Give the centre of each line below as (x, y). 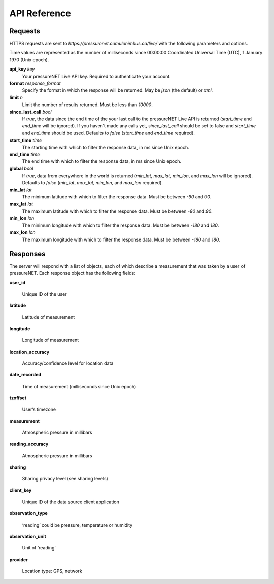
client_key (21, 490)
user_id (18, 283)
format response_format (35, 83)
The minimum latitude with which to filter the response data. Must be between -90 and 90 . (117, 197)
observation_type (28, 513)
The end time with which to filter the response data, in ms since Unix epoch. (102, 161)
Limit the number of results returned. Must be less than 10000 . (88, 105)
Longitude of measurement (50, 340)
